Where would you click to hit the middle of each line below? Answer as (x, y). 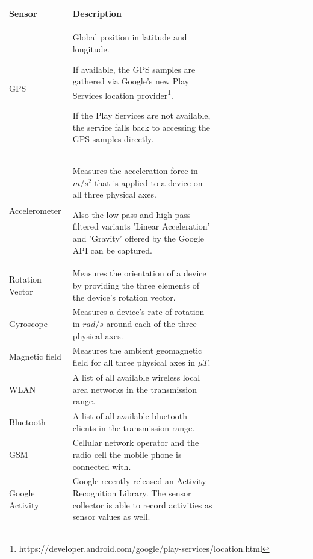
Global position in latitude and (130, 37)
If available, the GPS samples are (134, 69)
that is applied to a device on (149, 182)
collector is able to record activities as (142, 504)
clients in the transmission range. (134, 427)
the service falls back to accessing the (141, 127)
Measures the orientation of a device (139, 273)
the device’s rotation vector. (124, 297)
